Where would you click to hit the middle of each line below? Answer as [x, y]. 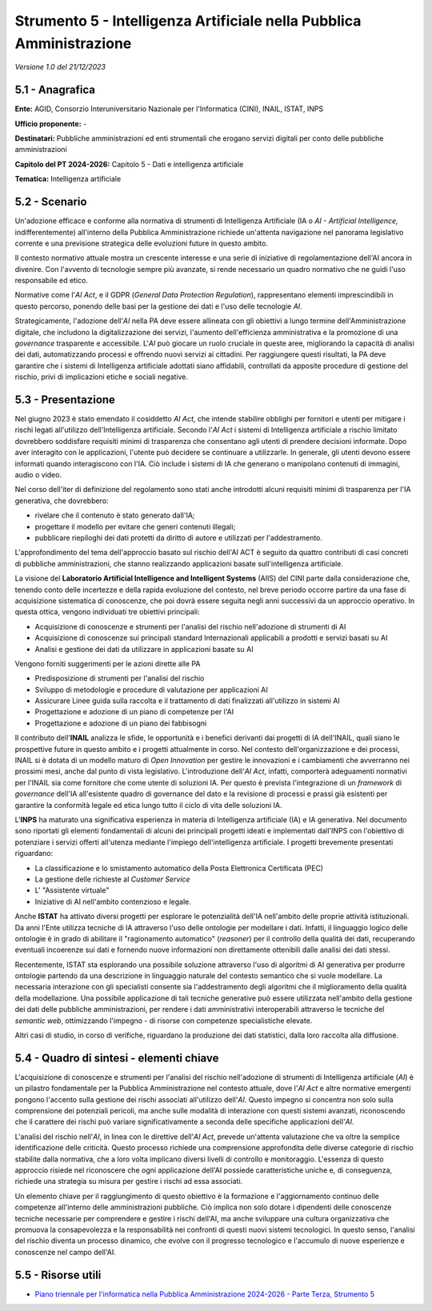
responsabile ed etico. [51, 281]
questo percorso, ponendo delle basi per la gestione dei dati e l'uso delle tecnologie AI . [159, 306]
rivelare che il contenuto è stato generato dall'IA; [115, 515]
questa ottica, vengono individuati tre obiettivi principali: [107, 612]
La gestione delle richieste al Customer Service [113, 879]
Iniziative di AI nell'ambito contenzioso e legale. [113, 901]
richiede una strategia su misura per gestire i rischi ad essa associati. [129, 1181]
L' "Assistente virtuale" [72, 890]
